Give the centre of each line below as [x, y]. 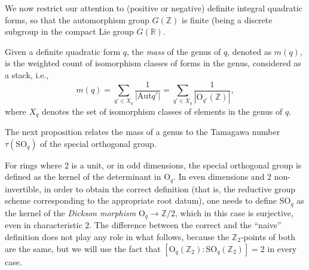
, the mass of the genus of [174, 51]
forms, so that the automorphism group [77, 19]
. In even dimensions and [219, 177]
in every [282, 248]
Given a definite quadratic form [63, 51]
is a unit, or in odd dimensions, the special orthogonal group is [186, 165]
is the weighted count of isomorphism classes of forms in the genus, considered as [153, 63]
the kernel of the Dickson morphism [71, 212]
